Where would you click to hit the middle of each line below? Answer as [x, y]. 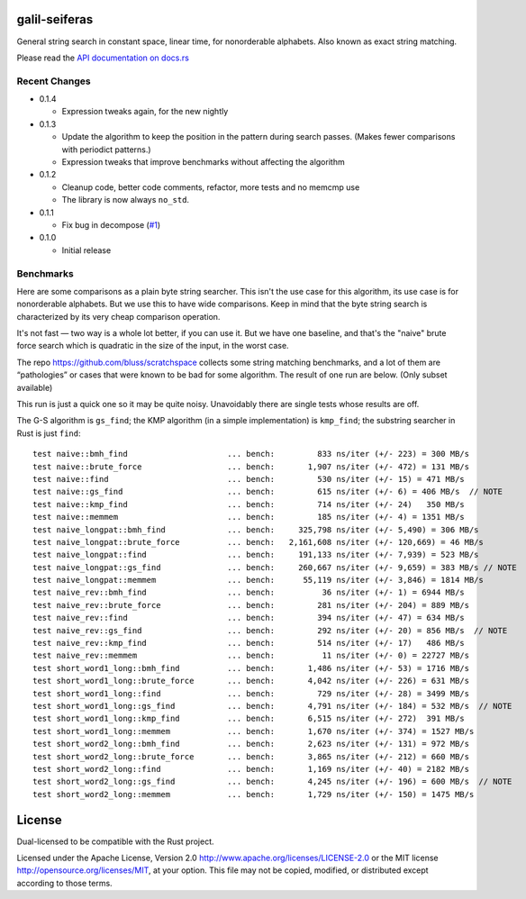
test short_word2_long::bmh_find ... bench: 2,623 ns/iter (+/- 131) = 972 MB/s [251, 744]
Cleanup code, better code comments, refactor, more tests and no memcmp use [211, 187]
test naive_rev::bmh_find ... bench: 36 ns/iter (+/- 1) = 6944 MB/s [249, 593]
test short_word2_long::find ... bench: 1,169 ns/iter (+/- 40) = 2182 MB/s [251, 769]
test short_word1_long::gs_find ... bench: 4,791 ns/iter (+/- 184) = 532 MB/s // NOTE [272, 706]
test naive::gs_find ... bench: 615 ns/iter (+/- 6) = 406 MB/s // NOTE [268, 492]
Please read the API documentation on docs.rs [103, 58]
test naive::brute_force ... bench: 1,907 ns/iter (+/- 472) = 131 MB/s [251, 467]
